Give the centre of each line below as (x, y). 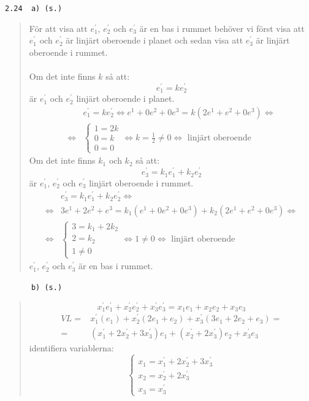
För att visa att (58, 28)
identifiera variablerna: (71, 348)
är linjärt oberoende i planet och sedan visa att (154, 40)
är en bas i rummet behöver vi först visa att (222, 28)
